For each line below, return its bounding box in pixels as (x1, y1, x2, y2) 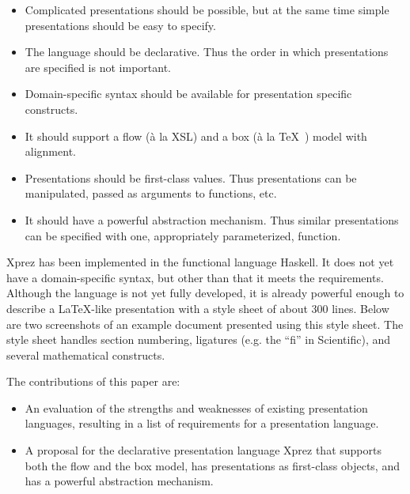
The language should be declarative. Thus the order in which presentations (25, 43, 389, 60)
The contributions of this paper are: (6, 373, 180, 390)
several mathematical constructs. (6, 346, 165, 363)
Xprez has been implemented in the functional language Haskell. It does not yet (6, 254, 394, 270)
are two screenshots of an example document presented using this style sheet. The (6, 315, 404, 332)
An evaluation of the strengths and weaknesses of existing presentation (25, 399, 368, 416)
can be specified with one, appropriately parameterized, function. (25, 227, 341, 243)
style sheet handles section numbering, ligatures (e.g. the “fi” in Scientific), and (6, 331, 391, 348)
